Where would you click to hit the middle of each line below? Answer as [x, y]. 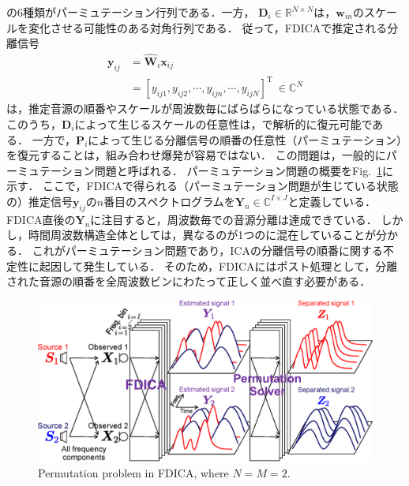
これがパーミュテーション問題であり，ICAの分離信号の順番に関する [207, 250]
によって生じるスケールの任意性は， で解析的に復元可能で [223, 123]
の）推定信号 [39, 201]
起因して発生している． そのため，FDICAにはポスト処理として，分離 [218, 265]
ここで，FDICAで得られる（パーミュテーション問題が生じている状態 [221, 186]
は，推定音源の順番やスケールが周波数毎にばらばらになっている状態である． [205, 108]
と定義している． [332, 201]
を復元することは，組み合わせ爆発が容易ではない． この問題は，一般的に [196, 155]
